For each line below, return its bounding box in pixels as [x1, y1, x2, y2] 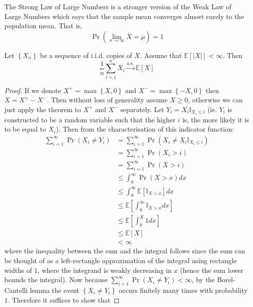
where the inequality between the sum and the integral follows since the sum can [4, 246, 245, 256]
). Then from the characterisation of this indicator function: [55, 124, 234, 134]
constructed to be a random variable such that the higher [4, 114, 176, 124]
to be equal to [4, 124, 46, 134]
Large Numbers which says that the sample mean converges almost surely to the [4, 11, 244, 21]
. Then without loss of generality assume [47, 95, 168, 105]
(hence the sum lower [180, 265, 244, 275]
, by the [192, 274, 215, 285]
